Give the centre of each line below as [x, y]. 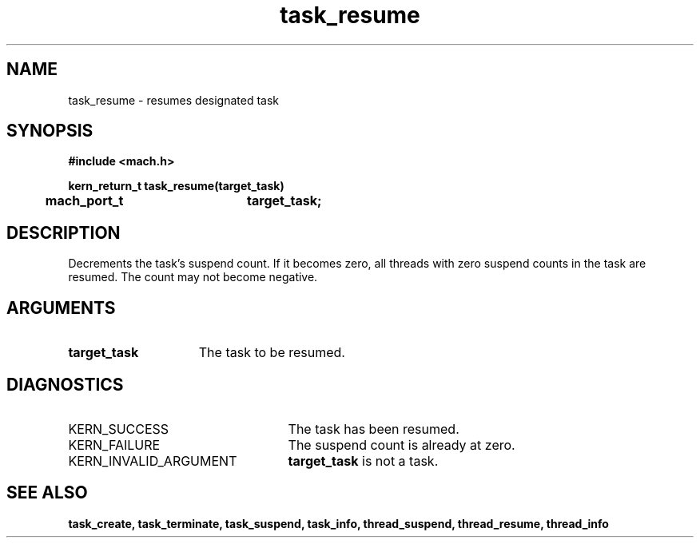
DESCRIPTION [64, 232]
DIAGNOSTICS [65, 384]
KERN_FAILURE [114, 445]
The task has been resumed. [374, 429]
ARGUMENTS [61, 308]
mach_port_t [84, 201]
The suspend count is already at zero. [402, 445]
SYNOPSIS [50, 131]
